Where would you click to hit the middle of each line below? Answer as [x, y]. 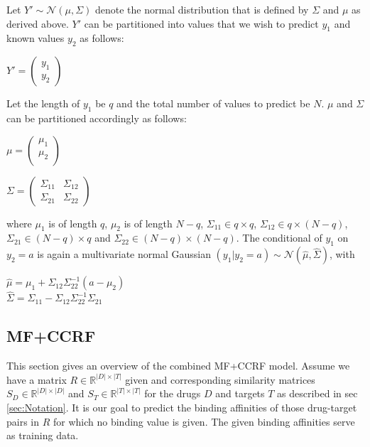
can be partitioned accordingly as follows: [97, 118]
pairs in [23, 421]
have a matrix [37, 379]
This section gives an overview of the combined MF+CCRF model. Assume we [178, 366]
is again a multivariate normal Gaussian [124, 254]
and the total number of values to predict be [213, 103]
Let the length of [43, 103]
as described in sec [317, 393]
